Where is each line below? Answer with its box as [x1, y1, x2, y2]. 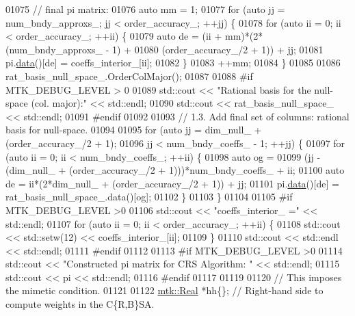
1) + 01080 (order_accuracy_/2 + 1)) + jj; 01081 [112, 42, 324, 56]
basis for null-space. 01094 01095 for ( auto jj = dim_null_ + [5, 122, 262, 137]
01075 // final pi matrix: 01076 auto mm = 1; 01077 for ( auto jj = [5, 2, 285, 16]
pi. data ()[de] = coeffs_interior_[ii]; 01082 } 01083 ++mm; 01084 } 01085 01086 [5, 55, 341, 70]
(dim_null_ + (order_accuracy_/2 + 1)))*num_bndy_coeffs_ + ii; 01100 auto [5, 163, 345, 177]
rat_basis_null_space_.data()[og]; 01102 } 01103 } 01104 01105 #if [5, 189, 293, 204]
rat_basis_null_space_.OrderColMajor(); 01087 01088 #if [5, 68, 253, 83]
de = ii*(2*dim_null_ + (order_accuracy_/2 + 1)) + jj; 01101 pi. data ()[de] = [5, 176, 339, 190]
